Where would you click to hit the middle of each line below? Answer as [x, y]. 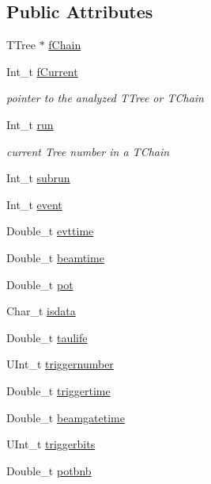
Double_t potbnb [49, 470]
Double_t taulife [47, 337]
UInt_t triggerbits [51, 444]
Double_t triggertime [58, 390]
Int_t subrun [38, 178]
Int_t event [34, 204]
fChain [65, 45]
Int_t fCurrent [42, 71]
